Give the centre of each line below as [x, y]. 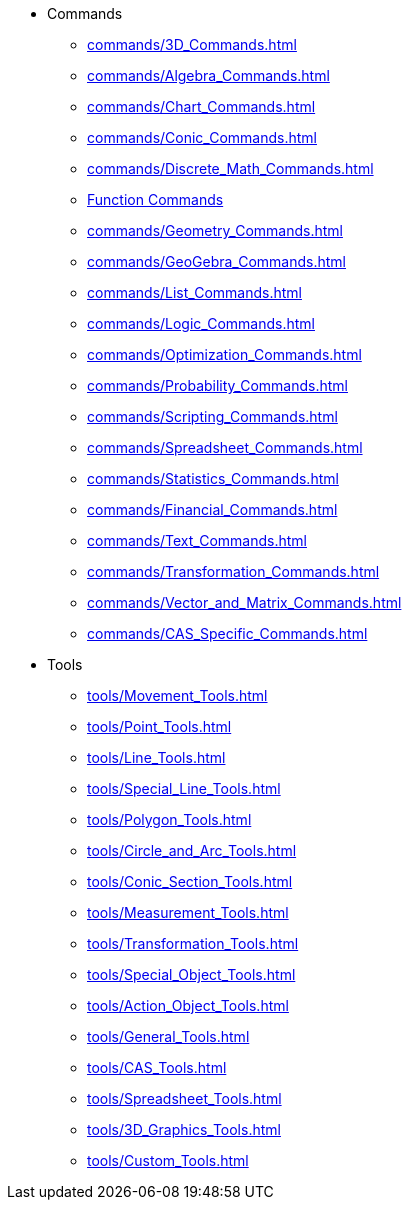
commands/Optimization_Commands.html [224, 354]
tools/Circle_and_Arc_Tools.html [192, 850]
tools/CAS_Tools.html [157, 1067]
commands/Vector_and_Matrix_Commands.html [244, 602]
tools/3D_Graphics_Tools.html [184, 1129]
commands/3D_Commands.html [192, 44]
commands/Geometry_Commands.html [215, 230]
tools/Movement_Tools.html [177, 695]
